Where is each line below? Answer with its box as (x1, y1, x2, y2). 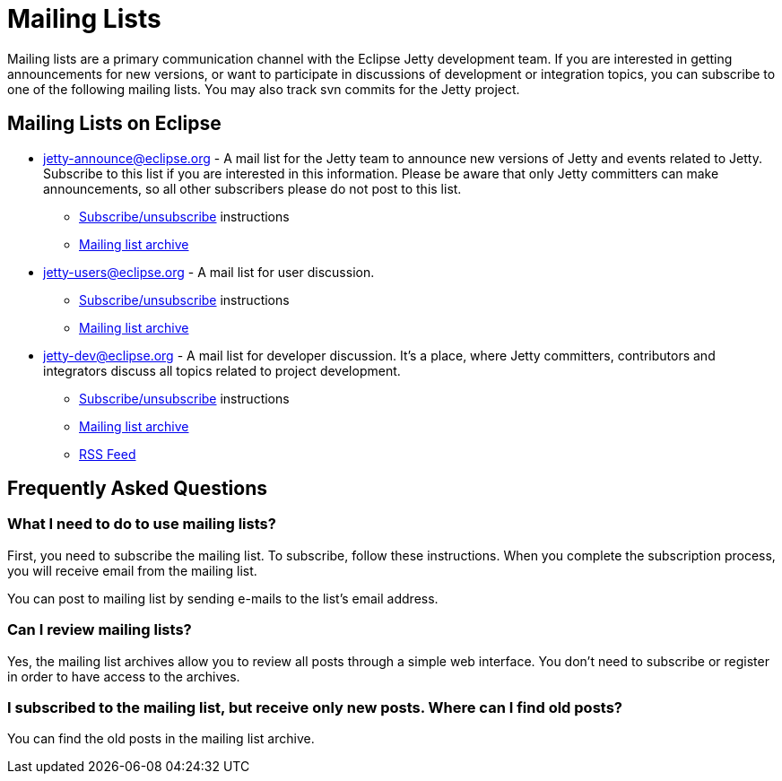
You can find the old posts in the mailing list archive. (7, 731, 315, 747)
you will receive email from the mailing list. (7, 562, 257, 578)
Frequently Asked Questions (7, 477, 268, 500)
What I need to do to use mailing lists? (7, 515, 276, 534)
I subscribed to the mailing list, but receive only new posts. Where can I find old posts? (7, 698, 622, 716)
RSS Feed (79, 446, 136, 462)
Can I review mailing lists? (7, 620, 192, 639)
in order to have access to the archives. (7, 668, 240, 684)
